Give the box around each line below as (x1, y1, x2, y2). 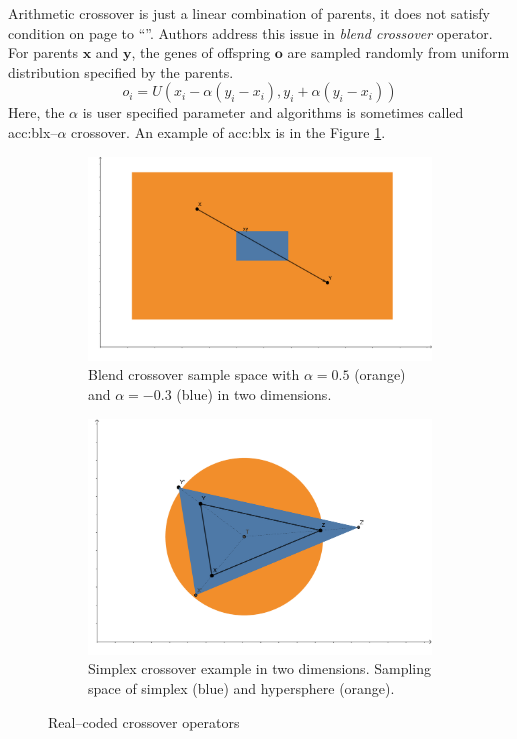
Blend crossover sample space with (88, 364, 300, 385)
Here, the (8, 102, 65, 123)
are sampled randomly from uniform (287, 42, 510, 63)
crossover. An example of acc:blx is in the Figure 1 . (71, 121, 386, 142)
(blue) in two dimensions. (176, 384, 332, 404)
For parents (8, 42, 78, 63)
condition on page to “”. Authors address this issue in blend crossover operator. (8, 22, 493, 43)
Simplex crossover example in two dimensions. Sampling (88, 658, 431, 679)
